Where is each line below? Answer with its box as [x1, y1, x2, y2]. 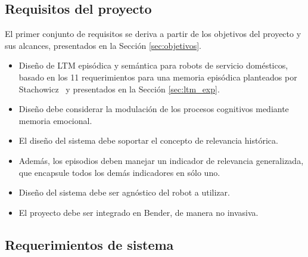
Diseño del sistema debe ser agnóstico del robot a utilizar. [18, 186, 230, 199]
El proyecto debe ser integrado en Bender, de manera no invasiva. [18, 206, 259, 218]
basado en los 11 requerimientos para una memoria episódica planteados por [18, 70, 297, 83]
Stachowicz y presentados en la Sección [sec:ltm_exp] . [18, 82, 220, 95]
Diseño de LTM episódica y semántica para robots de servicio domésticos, [18, 59, 288, 72]
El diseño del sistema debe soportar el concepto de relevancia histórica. [18, 134, 278, 147]
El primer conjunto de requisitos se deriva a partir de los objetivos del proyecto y [5, 27, 301, 40]
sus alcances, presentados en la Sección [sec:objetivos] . [5, 39, 201, 51]
